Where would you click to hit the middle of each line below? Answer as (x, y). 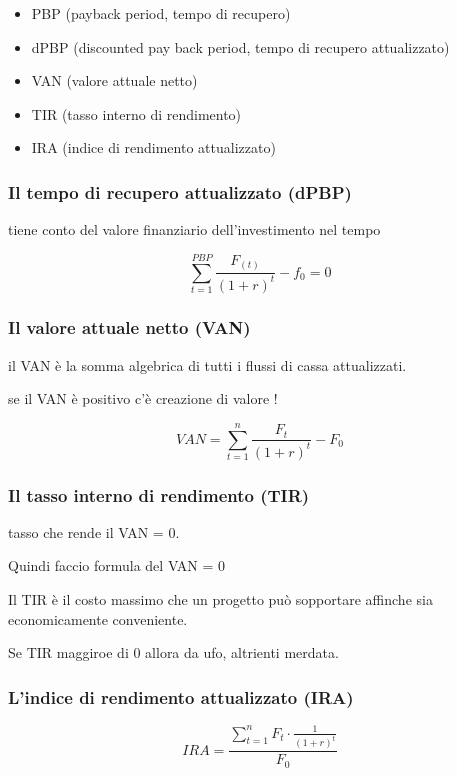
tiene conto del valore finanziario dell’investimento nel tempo (194, 229)
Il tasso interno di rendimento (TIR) (159, 494)
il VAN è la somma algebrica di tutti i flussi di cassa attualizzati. (207, 364)
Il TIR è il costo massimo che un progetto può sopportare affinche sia (220, 599)
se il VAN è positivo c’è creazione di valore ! (143, 398)
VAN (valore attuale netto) (114, 80)
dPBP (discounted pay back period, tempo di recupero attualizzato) (240, 46)
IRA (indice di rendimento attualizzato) (153, 147)
